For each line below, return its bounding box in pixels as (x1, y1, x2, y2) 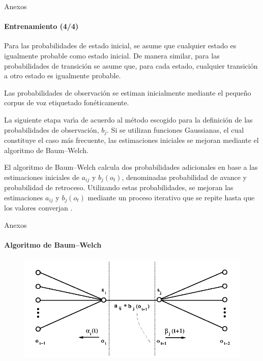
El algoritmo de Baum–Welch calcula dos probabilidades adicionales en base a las (4, 162, 258, 172)
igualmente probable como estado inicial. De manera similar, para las (4, 50, 220, 61)
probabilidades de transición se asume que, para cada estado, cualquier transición (4, 60, 258, 71)
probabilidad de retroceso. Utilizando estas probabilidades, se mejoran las (4, 182, 233, 193)
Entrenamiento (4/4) (4, 21, 79, 32)
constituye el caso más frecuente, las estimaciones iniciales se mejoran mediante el (4, 135, 259, 145)
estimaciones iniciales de (4, 171, 79, 182)
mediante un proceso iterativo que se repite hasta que (87, 192, 255, 202)
